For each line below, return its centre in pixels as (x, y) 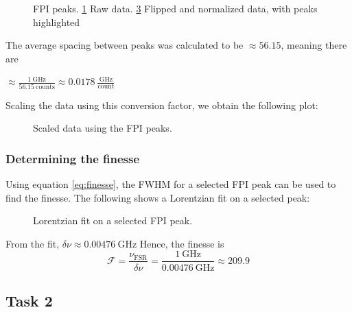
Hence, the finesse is (182, 243)
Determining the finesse (73, 158)
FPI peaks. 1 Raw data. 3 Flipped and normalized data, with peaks (175, 8)
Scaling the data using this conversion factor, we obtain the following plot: (162, 105)
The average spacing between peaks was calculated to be (125, 45)
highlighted (57, 22)
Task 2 (29, 300)
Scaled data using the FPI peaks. (103, 128)
